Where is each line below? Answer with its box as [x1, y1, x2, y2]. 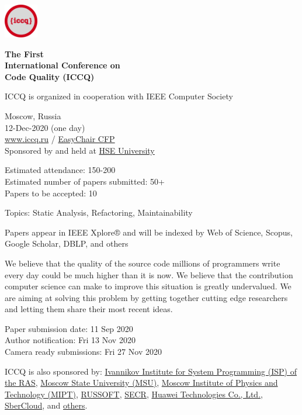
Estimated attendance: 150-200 [5, 164, 116, 176]
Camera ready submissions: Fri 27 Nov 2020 [5, 345, 162, 358]
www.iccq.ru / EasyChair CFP [5, 133, 115, 145]
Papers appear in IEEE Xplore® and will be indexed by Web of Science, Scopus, [5, 226, 293, 238]
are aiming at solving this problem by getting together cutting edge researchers [5, 291, 288, 303]
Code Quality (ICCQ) [5, 70, 95, 82]
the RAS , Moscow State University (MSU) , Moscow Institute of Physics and [5, 376, 278, 389]
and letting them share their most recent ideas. [5, 303, 173, 315]
